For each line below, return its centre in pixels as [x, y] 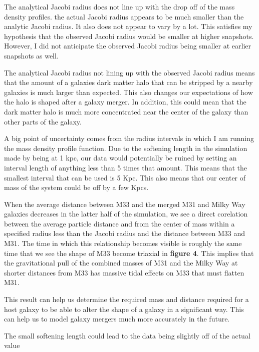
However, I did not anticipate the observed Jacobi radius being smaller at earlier [127, 46]
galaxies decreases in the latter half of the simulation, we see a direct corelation [126, 214]
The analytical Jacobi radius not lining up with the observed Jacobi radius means [129, 72]
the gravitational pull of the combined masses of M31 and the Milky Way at [121, 263]
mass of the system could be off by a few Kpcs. [76, 187]
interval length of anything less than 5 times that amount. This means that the [125, 167]
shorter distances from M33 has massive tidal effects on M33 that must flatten [124, 272]
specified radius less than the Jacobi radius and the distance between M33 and [125, 233]
